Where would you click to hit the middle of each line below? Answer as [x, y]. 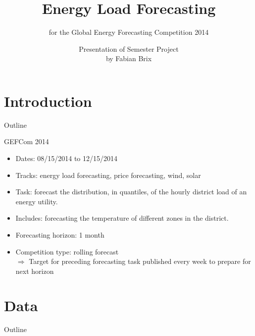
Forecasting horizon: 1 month [60, 235]
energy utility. [37, 201]
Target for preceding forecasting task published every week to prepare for [140, 261]
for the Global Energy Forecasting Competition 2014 [129, 32]
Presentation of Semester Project [129, 48]
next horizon [35, 271]
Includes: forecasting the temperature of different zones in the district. [122, 218]
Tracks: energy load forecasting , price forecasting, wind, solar [108, 175]
